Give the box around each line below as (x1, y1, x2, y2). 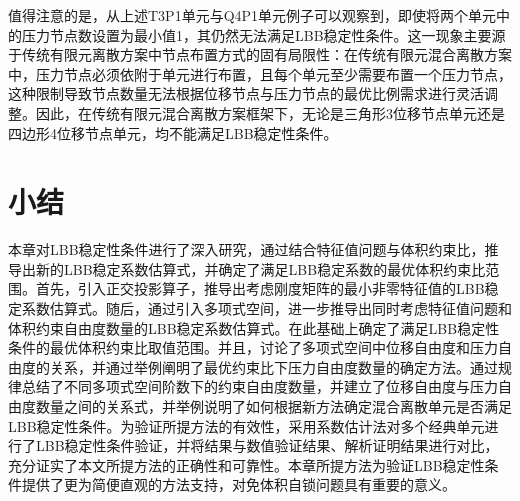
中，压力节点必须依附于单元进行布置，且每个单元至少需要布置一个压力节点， (8, 63, 512, 84)
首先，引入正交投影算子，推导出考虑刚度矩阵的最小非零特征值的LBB (35, 278, 485, 299)
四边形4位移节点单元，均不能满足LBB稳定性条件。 (8, 122, 338, 143)
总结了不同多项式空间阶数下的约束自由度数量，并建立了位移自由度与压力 (21, 376, 498, 397)
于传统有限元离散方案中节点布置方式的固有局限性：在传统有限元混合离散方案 (8, 44, 512, 65)
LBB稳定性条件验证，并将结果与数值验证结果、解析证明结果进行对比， (35, 435, 499, 456)
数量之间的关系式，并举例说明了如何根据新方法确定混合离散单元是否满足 (35, 396, 512, 417)
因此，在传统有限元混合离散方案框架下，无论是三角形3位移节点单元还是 (35, 102, 505, 123)
